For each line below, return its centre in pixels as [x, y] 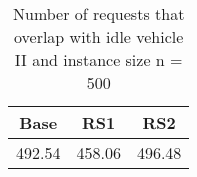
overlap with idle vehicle [98, 36]
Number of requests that [98, 13]
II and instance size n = [98, 59]
